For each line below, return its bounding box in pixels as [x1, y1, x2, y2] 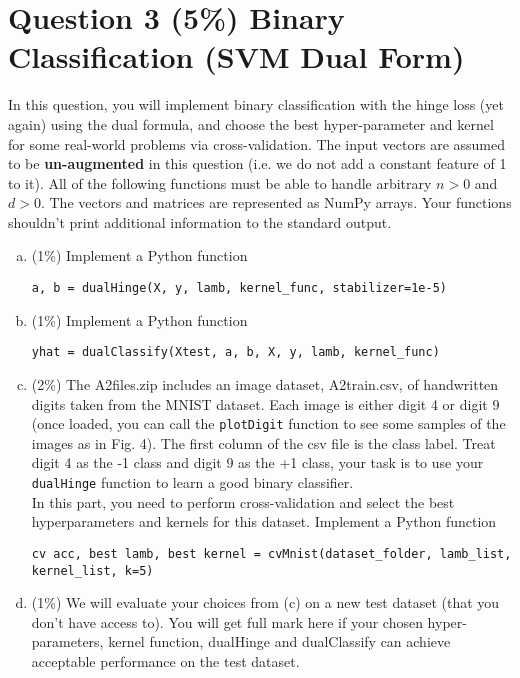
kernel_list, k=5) [31, 563, 154, 578]
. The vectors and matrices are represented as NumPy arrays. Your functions [40, 192, 512, 213]
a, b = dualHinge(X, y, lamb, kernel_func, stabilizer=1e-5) [31, 281, 448, 296]
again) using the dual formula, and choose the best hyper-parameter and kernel [8, 113, 494, 134]
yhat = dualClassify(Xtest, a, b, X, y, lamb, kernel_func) [31, 345, 440, 360]
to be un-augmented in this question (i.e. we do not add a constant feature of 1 [8, 153, 507, 174]
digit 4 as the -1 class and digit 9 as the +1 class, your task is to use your [31, 452, 484, 473]
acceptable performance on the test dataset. [31, 650, 300, 671]
